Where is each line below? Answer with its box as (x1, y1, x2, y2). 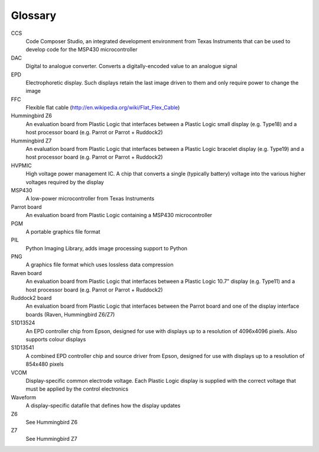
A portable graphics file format (25, 228, 100, 235)
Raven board (11, 269, 43, 276)
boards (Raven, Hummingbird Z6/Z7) (25, 311, 115, 318)
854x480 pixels (25, 361, 64, 368)
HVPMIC (11, 162, 32, 169)
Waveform (11, 393, 37, 401)
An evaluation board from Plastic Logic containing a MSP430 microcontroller (25, 212, 213, 219)
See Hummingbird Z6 (25, 418, 78, 425)
